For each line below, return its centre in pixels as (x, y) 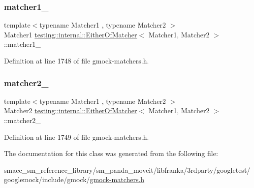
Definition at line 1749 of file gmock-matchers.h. (77, 137)
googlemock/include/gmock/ (47, 179)
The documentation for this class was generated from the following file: (111, 153)
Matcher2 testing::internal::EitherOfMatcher (71, 110)
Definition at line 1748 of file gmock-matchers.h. (77, 61)
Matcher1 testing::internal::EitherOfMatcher (71, 34)
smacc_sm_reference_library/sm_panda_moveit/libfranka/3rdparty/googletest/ (127, 170)
